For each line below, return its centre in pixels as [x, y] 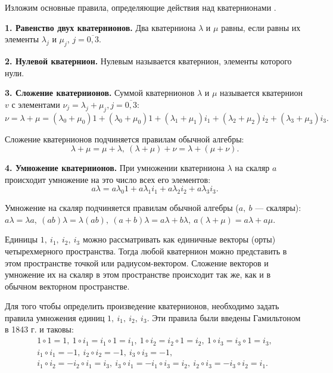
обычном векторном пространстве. [67, 286]
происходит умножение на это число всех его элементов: [108, 179]
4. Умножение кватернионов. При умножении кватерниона [115, 168]
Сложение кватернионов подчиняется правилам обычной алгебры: [125, 139]
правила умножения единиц [55, 317]
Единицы [21, 239]
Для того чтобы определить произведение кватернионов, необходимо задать [142, 306]
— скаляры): [278, 208]
